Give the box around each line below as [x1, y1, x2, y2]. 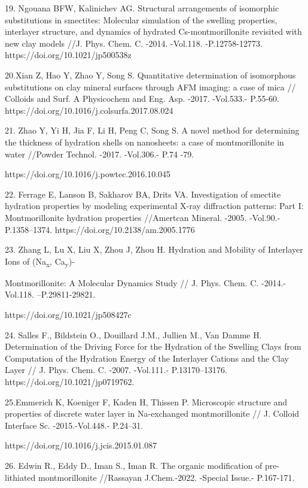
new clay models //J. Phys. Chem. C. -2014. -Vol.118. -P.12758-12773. [5, 37, 263, 49]
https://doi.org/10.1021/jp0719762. [5, 375, 135, 387]
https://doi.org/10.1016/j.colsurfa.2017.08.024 [5, 104, 173, 116]
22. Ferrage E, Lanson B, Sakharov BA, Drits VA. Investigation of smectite [5, 187, 281, 200]
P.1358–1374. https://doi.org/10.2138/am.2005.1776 [5, 223, 195, 235]
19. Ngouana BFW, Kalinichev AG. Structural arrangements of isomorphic [5, 2, 279, 14]
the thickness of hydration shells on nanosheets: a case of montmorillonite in [5, 135, 284, 148]
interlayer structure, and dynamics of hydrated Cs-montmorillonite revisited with [5, 25, 302, 38]
